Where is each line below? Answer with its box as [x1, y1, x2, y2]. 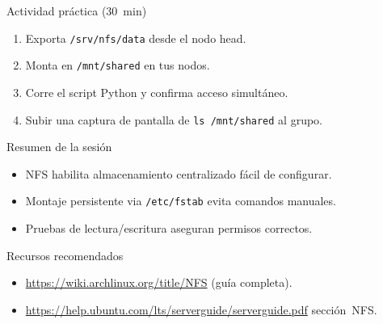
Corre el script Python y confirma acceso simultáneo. [25, 83, 288, 100]
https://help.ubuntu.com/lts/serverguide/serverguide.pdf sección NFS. [25, 301, 377, 318]
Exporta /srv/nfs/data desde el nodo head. [25, 29, 246, 46]
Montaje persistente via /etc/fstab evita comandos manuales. [25, 192, 336, 209]
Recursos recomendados [6, 246, 124, 263]
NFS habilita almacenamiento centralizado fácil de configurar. [25, 165, 332, 182]
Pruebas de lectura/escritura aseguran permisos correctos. [25, 220, 313, 236]
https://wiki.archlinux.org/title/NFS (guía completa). [25, 274, 293, 291]
